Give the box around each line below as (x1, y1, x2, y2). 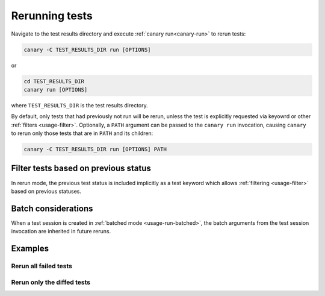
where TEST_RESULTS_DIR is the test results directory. (11, 101, 149, 109)
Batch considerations (11, 203, 93, 213)
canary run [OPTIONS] (23, 86, 88, 93)
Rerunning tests (11, 9, 93, 22)
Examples (11, 244, 49, 254)
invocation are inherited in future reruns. (11, 228, 111, 235)
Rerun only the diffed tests (11, 278, 91, 286)
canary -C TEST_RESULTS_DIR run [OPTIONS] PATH (23, 146, 167, 153)
